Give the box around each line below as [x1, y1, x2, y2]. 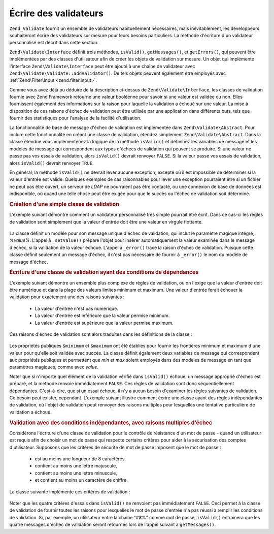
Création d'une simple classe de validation [9, 201, 119, 208]
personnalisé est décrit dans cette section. [9, 40, 99, 46]
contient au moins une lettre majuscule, [35, 463, 117, 469]
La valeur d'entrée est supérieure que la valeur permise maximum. [35, 320, 174, 326]
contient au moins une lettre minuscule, [35, 470, 118, 476]
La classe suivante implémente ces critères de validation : [9, 488, 130, 495]
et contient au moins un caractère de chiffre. [35, 477, 128, 483]
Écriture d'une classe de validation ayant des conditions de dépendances [9, 269, 199, 276]
